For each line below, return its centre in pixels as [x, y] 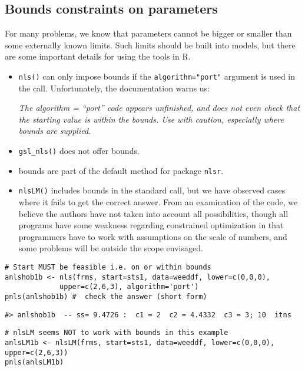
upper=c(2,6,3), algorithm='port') [129, 287]
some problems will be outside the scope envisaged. [111, 248]
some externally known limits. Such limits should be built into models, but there [150, 45]
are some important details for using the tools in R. [98, 56]
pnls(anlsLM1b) [34, 362]
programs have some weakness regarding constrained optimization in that [151, 225]
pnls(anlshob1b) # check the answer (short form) [106, 296]
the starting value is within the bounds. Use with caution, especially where [151, 119]
